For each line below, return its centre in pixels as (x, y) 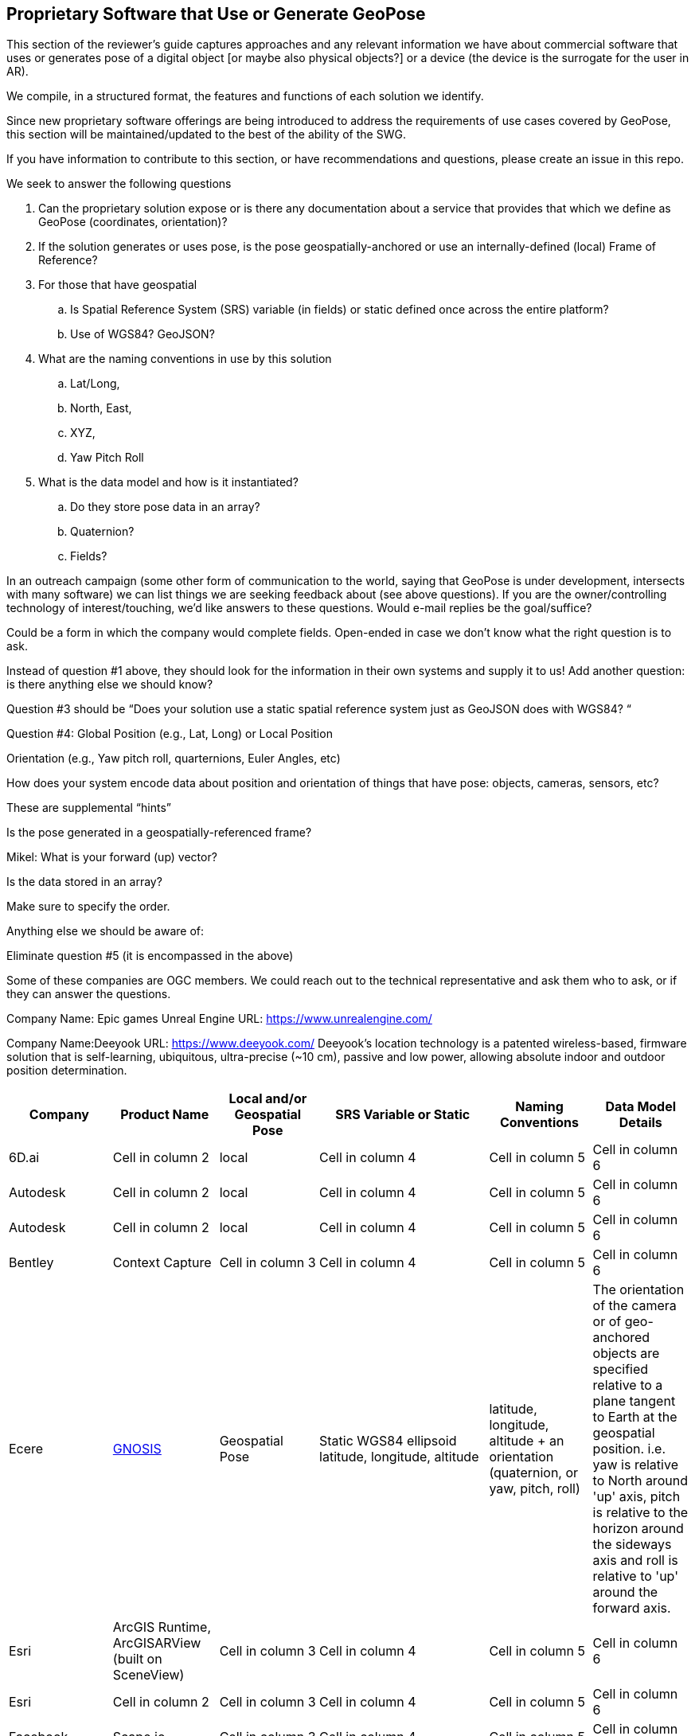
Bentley (31, 1263)
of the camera (634, 1306)
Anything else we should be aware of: (105, 931)
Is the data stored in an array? (84, 882)
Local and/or (268, 1099)
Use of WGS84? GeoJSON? (143, 334)
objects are (626, 1354)
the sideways (632, 1545)
